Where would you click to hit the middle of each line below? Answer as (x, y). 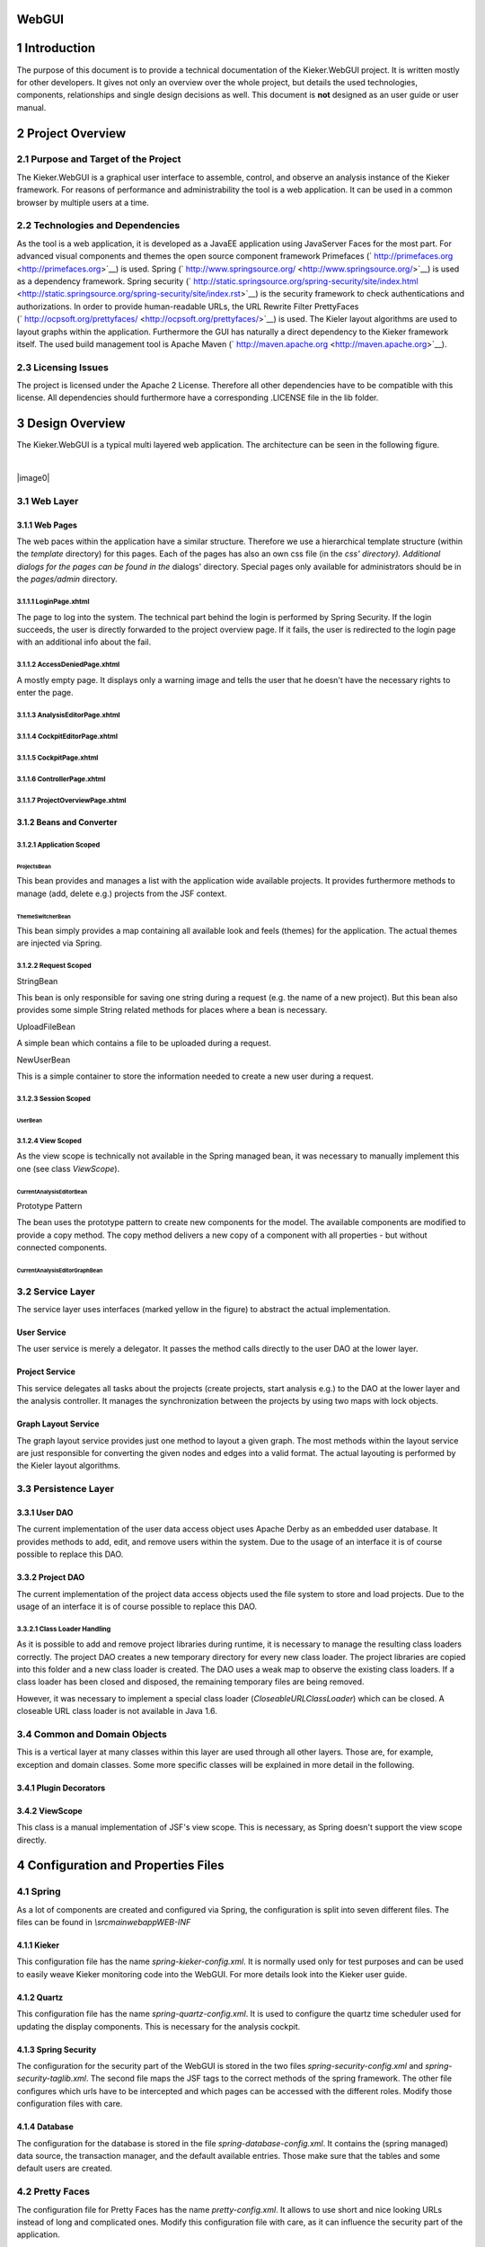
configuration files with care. (70, 2104)
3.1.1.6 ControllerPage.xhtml (61, 779)
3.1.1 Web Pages (47, 525)
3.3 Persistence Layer (65, 1489)
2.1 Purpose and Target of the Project (99, 159)
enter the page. (45, 693)
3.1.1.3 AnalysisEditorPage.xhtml (68, 715)
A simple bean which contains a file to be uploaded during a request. (144, 1044)
